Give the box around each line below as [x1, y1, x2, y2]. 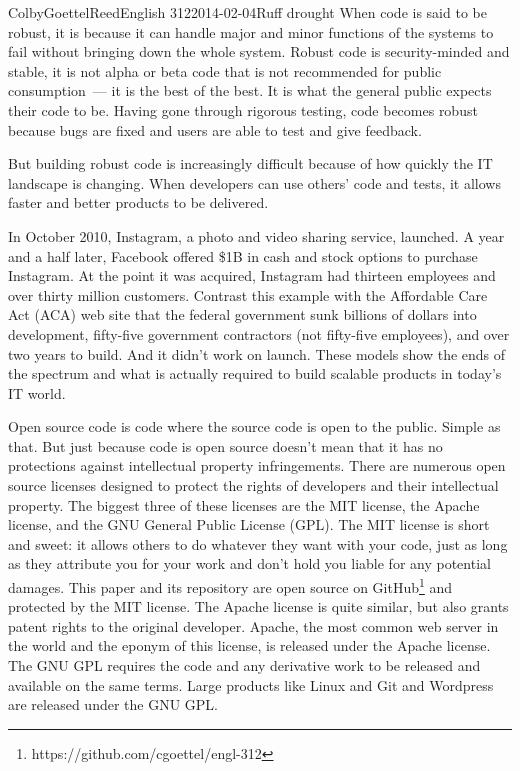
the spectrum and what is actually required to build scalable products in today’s [8, 363, 502, 384]
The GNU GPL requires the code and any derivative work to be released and [8, 655, 481, 676]
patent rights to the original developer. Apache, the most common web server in [8, 615, 499, 636]
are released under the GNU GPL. [8, 694, 218, 715]
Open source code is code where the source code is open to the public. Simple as [8, 416, 501, 437]
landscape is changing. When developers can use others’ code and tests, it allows [8, 172, 501, 193]
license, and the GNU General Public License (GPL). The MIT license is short [8, 514, 490, 535]
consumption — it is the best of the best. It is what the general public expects [8, 80, 492, 101]
